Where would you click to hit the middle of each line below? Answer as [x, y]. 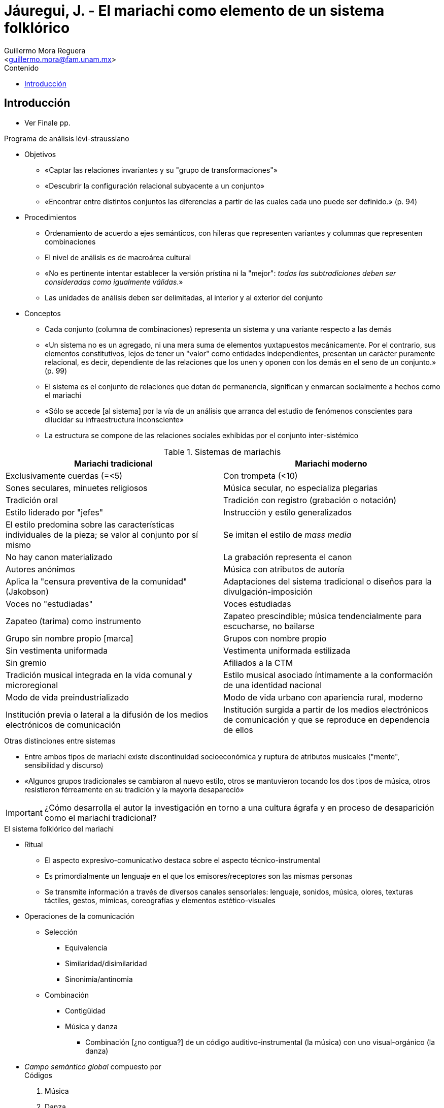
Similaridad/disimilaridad [106, 963]
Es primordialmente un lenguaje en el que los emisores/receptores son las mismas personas [199, 876]
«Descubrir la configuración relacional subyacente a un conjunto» [155, 186]
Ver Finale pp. [47, 122]
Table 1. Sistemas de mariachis [222, 452]
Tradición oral [32, 500]
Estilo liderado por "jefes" [55, 512]
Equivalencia [86, 947]
